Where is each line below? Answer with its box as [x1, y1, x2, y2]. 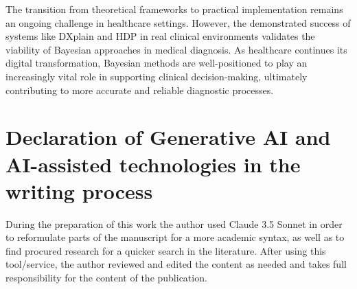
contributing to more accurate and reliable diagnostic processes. [5, 82, 274, 97]
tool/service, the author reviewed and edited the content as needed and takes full [5, 257, 347, 271]
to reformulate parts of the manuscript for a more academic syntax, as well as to [5, 230, 345, 244]
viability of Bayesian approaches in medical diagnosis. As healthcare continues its [5, 42, 347, 56]
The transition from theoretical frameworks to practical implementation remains [5, 2, 343, 16]
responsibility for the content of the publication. [5, 270, 207, 285]
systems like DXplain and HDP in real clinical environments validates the [5, 29, 315, 43]
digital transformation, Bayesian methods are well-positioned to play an [5, 56, 308, 70]
